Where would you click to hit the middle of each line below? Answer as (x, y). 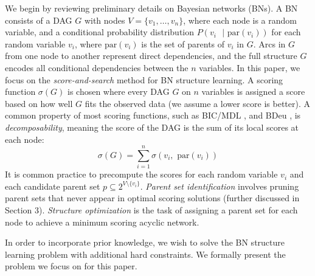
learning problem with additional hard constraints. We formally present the (145, 254)
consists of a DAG (39, 20)
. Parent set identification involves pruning (220, 186)
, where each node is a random (240, 20)
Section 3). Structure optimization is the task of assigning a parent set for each (151, 210)
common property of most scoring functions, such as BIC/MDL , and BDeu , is (153, 115)
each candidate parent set (53, 186)
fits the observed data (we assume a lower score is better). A (197, 103)
